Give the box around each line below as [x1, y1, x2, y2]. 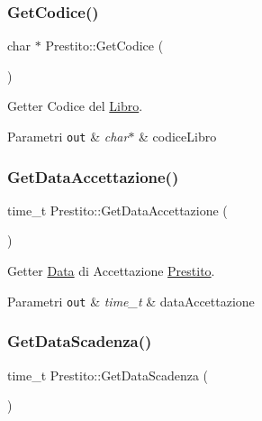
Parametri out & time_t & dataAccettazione [7, 291, 255, 310]
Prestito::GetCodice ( [45, 36, 164, 55]
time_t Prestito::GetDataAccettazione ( [7, 200, 228, 219]
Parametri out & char [7, 127, 129, 145]
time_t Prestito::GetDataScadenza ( [7, 365, 209, 384]
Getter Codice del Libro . [7, 96, 143, 115]
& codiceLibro [139, 127, 217, 145]
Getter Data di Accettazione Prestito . [7, 261, 215, 280]
